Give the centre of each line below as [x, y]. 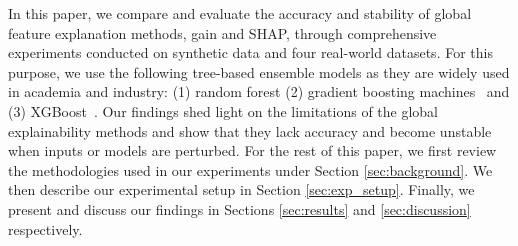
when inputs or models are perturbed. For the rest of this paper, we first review [252, 150]
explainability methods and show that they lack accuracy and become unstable [250, 130]
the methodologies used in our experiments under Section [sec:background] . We [250, 169]
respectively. [45, 228]
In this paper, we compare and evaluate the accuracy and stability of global [240, 13]
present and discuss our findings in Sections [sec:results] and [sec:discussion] [239, 208]
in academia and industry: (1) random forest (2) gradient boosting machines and [259, 91]
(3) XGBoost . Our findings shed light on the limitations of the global [223, 110]
